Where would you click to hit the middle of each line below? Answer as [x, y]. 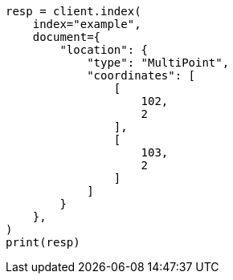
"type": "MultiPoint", [158, 63]
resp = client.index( [74, 11]
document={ [67, 37]
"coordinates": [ [141, 75]
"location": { [104, 50]
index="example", [87, 24]
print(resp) [43, 242]
